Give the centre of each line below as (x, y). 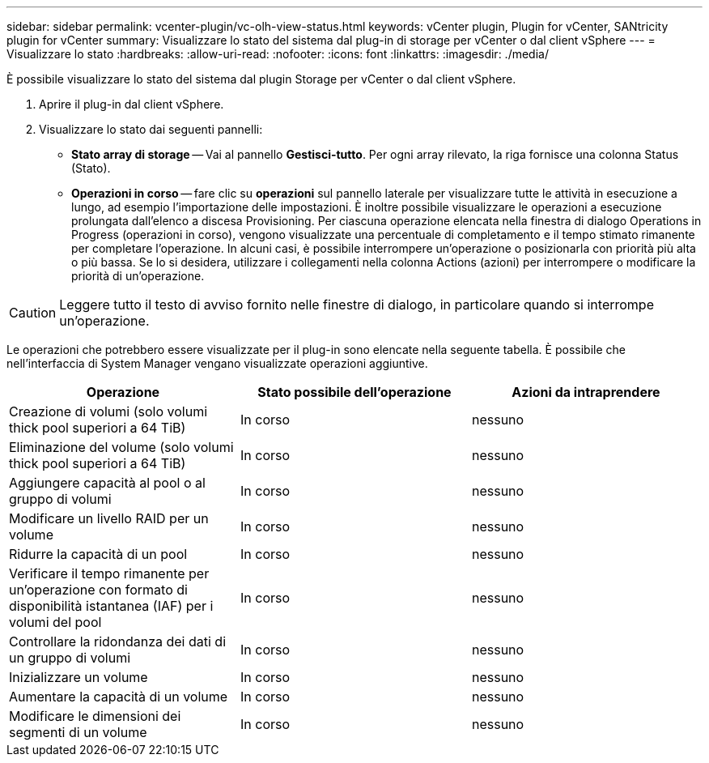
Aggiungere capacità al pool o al (107, 483)
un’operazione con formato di (98, 590)
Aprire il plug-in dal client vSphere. (132, 104)
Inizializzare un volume (79, 677)
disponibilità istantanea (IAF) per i (111, 606)
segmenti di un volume (78, 732)
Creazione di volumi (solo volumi (108, 411)
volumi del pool (55, 622)
